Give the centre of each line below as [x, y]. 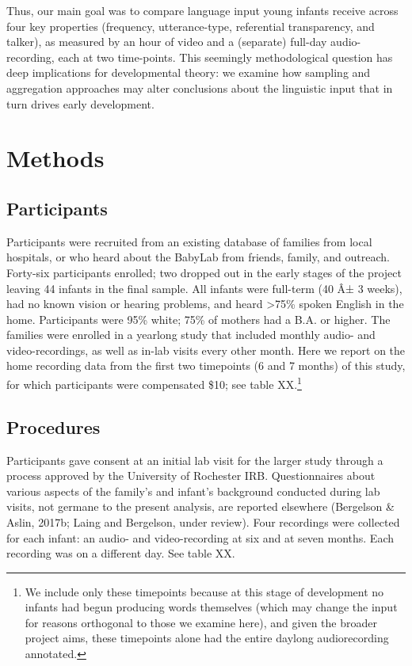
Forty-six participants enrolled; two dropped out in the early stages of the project [204, 272]
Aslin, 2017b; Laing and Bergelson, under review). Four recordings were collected [203, 521]
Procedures [53, 426]
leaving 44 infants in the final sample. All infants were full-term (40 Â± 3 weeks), [204, 288]
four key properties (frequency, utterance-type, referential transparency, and [191, 26]
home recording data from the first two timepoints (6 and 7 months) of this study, [206, 365]
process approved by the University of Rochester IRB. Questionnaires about [191, 476]
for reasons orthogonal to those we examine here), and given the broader [201, 622]
